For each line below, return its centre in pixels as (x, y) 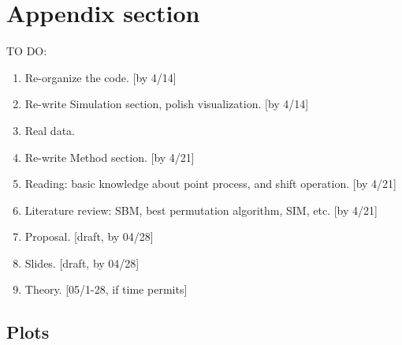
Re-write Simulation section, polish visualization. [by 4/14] (167, 104)
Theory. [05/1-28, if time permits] (106, 289)
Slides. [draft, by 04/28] (82, 262)
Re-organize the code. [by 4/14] (100, 77)
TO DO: (27, 51)
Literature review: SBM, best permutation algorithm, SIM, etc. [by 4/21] (201, 210)
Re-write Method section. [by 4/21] (110, 157)
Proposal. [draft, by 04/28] (89, 236)
